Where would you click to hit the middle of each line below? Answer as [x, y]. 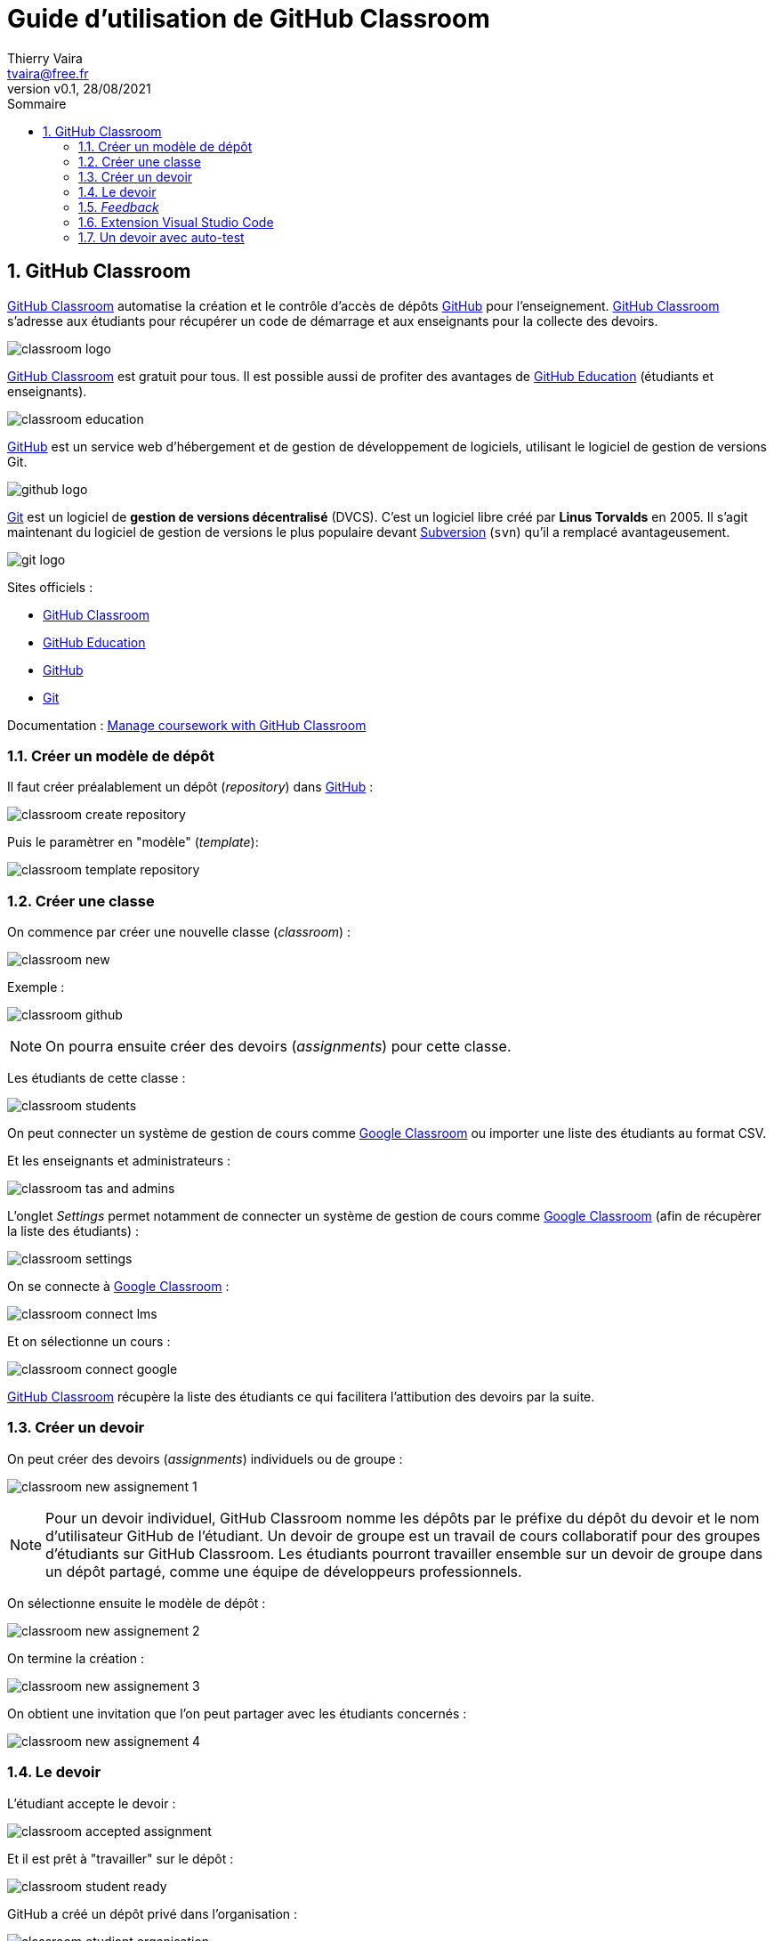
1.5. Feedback [119, 207]
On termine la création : [76, 1658]
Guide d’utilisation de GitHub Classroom [249, 19]
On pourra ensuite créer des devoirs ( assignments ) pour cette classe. [278, 1047]
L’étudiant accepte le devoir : [92, 1803]
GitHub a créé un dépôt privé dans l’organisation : [153, 1913]
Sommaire [37, 103]
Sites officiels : [50, 587]
